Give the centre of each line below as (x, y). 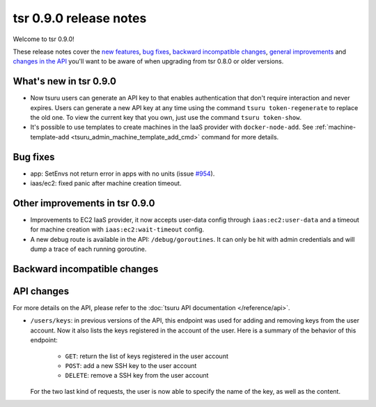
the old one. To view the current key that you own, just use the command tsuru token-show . (166, 118)
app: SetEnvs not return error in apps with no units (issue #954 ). (123, 174)
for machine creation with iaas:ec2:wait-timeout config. (117, 229)
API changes (41, 291)
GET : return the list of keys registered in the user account (147, 356)
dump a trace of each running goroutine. (88, 249)
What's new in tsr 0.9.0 (64, 81)
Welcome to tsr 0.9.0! (44, 39)
